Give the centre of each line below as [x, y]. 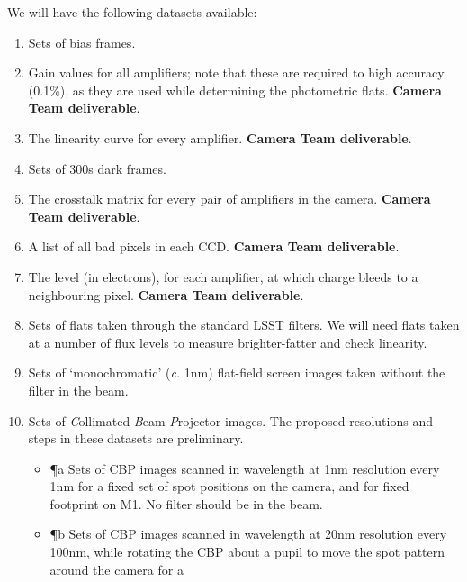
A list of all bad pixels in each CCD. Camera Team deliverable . [214, 246]
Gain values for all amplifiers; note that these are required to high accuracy [236, 73]
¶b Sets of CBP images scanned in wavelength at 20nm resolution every [248, 534]
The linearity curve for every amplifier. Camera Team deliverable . [220, 137]
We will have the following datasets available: [132, 12]
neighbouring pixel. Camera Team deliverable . [166, 294]
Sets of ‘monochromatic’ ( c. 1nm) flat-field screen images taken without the [237, 373]
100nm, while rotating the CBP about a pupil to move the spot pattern [247, 552]
